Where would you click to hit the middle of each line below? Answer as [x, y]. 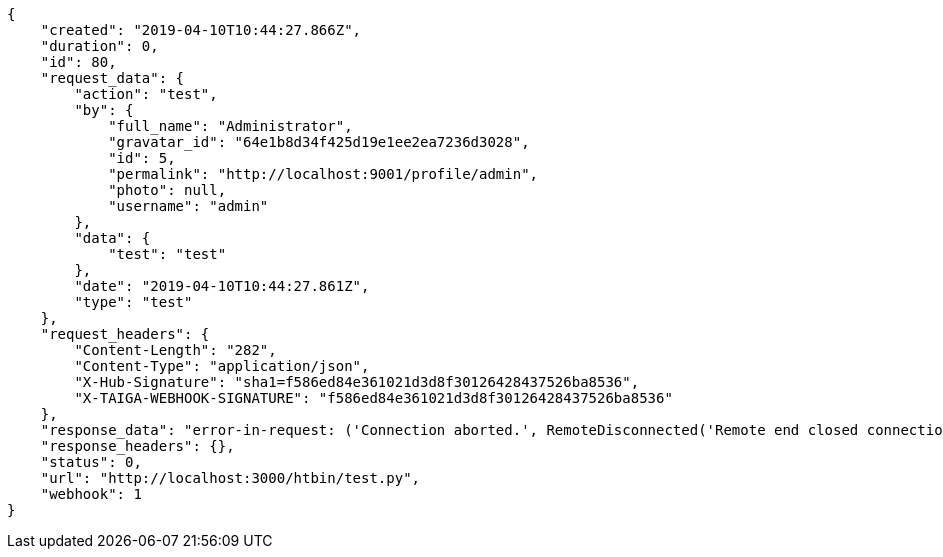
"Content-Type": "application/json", [222, 366]
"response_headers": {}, [137, 446]
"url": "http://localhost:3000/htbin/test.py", [230, 478]
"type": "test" [133, 302]
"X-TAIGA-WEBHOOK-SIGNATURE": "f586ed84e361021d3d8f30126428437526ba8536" [373, 398]
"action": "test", [146, 94]
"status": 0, [91, 462]
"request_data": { [112, 78]
